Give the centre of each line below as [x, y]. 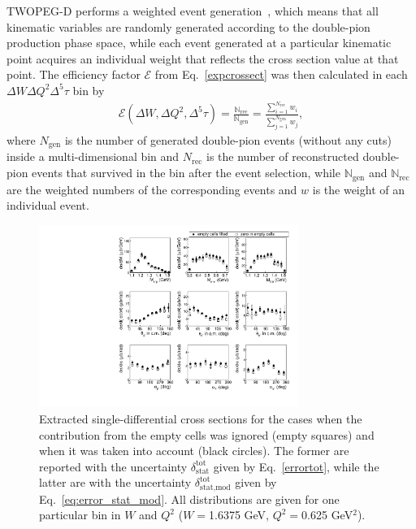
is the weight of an [358, 189]
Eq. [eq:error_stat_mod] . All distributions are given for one [189, 499]
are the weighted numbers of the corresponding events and [152, 189]
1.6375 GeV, [239, 515]
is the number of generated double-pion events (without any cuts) [228, 140]
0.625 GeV [327, 515]
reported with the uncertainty [113, 466]
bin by [89, 90]
